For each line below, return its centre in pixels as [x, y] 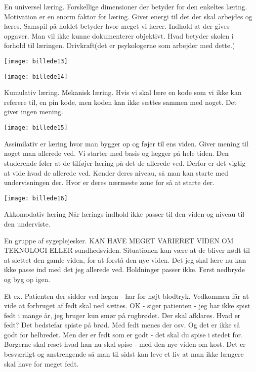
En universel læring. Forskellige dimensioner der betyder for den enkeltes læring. [126, 6]
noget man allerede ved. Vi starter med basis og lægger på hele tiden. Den [116, 153]
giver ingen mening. [34, 112]
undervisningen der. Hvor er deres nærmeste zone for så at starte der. [109, 182]
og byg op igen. [27, 279]
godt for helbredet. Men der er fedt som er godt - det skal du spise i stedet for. [124, 334]
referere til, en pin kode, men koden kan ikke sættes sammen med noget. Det [121, 102]
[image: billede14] [36, 76]
